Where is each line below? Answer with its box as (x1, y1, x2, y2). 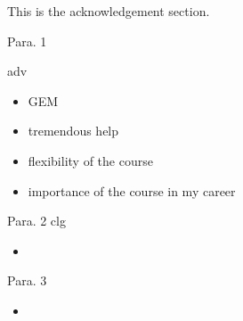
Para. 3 (7, 271, 47, 290)
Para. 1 (7, 31, 47, 50)
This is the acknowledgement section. (7, 2, 210, 20)
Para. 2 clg (7, 211, 66, 230)
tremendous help (28, 121, 119, 140)
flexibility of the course (28, 151, 153, 169)
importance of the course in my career (28, 181, 236, 200)
